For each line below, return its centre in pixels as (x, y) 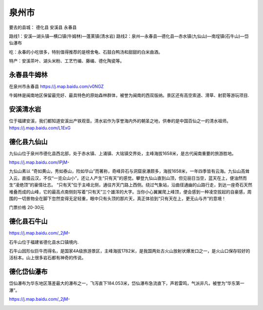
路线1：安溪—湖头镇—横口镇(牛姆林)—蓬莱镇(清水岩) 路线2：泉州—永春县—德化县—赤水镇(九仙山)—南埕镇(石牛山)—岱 (129, 36)
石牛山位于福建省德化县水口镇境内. (44, 242)
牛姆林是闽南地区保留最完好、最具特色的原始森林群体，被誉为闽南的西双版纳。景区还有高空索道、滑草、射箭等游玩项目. (129, 96)
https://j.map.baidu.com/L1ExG (40, 128)
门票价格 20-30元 (27, 208)
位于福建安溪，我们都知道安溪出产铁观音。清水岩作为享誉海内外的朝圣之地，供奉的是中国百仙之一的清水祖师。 (120, 121)
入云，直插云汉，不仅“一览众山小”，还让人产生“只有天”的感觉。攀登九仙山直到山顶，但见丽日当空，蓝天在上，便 (122, 178)
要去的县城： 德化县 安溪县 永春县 (43, 27)
